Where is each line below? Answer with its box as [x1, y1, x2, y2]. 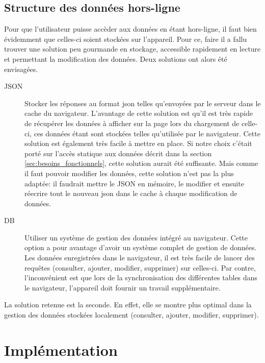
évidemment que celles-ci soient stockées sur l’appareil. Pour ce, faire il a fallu [4, 33, 247, 44]
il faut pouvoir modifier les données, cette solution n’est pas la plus [24, 167, 234, 178]
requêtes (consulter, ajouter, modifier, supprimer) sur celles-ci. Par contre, [24, 262, 256, 273]
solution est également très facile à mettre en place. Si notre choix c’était [24, 138, 252, 149]
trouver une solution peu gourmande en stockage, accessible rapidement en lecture [4, 43, 261, 54]
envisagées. [4, 63, 38, 74]
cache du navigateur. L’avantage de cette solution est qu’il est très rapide [24, 108, 253, 118]
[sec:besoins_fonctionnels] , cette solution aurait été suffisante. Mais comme [24, 158, 258, 168]
